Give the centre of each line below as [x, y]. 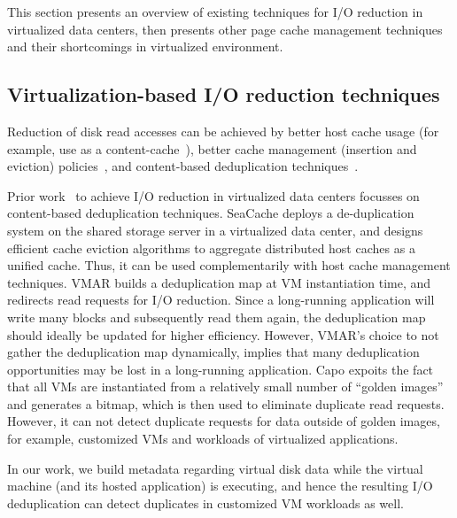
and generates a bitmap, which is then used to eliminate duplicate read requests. [226, 403]
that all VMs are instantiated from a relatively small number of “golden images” [225, 387]
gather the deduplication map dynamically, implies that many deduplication [213, 352]
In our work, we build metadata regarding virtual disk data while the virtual [215, 468]
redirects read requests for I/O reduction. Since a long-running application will [221, 300]
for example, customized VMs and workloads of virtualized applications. [203, 439]
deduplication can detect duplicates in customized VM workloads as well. [205, 503]
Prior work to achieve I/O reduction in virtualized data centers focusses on [213, 195]
